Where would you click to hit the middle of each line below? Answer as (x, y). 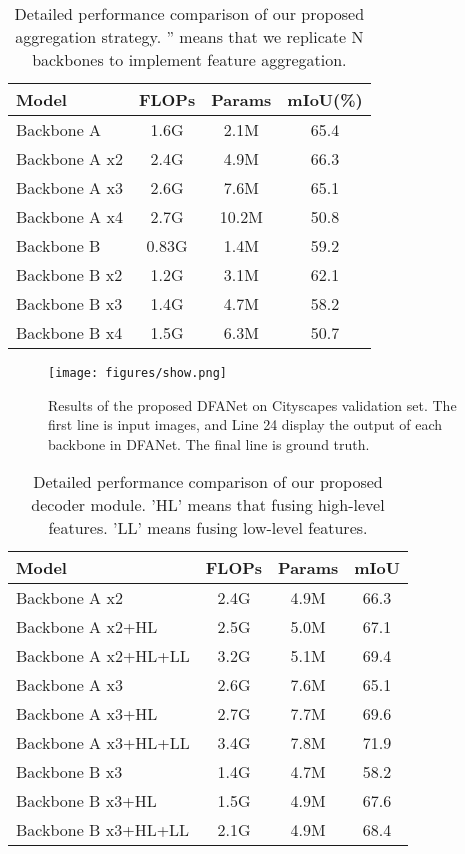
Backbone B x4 (69, 332)
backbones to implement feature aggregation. (189, 59)
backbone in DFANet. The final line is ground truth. (209, 443)
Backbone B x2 (69, 274)
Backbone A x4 (69, 216)
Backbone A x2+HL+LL (103, 656)
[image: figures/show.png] (137, 373)
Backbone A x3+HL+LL (103, 743)
